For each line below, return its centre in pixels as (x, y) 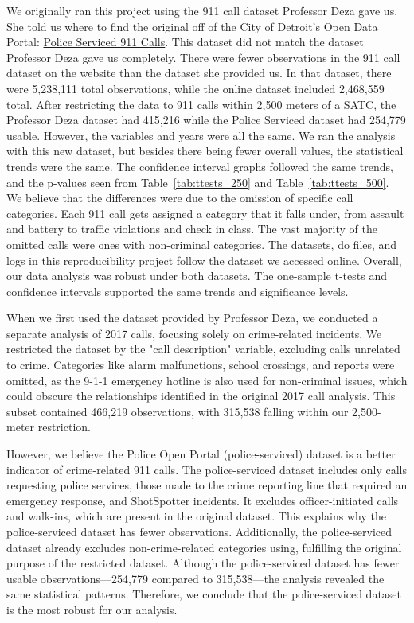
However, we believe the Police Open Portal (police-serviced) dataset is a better (201, 454)
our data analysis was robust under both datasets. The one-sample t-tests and (197, 276)
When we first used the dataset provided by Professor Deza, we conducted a (192, 318)
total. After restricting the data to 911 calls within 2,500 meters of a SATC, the (201, 104)
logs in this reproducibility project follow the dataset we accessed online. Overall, (204, 260)
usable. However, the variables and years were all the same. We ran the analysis (201, 135)
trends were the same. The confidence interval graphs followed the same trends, (200, 166)
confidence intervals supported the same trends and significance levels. (178, 291)
